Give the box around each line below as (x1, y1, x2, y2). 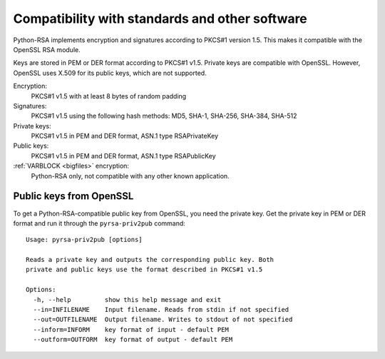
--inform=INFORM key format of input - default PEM (33, 325, 230, 333)
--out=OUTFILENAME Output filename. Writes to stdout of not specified (33, 315, 293, 324)
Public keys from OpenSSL (13, 190, 134, 203)
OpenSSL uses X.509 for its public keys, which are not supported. (13, 69, 207, 77)
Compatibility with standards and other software (13, 11, 308, 26)
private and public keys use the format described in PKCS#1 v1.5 (26, 266, 263, 274)
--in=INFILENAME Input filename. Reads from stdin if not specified (33, 305, 289, 314)
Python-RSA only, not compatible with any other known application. (31, 171, 230, 180)
